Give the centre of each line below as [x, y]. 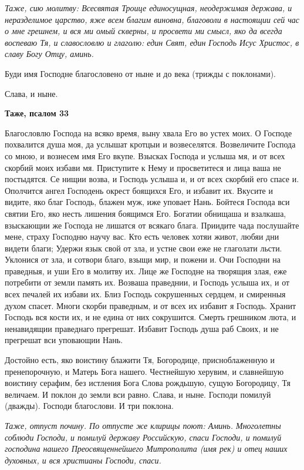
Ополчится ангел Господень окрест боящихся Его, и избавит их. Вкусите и [139, 190]
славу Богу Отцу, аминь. [49, 54]
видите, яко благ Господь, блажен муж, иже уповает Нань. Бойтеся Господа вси [147, 202]
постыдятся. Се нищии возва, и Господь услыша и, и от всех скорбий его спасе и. [152, 179]
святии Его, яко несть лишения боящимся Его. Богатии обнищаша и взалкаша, [146, 213]
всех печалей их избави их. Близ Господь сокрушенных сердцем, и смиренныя [145, 294]
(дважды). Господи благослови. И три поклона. [89, 406]
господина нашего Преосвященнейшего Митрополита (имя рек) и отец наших [146, 449]
